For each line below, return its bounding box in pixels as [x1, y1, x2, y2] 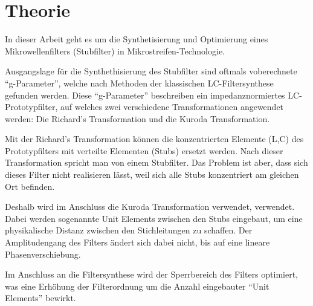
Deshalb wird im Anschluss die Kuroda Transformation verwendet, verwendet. [5, 200, 295, 213]
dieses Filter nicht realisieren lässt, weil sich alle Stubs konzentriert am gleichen [5, 168, 299, 181]
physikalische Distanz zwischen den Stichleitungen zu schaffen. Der [5, 224, 253, 236]
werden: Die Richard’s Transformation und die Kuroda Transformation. [5, 112, 270, 125]
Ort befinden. [5, 180, 55, 192]
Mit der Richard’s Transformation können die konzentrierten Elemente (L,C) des [5, 132, 304, 145]
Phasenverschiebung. [5, 247, 81, 260]
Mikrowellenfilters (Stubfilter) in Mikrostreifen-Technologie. [5, 44, 225, 57]
